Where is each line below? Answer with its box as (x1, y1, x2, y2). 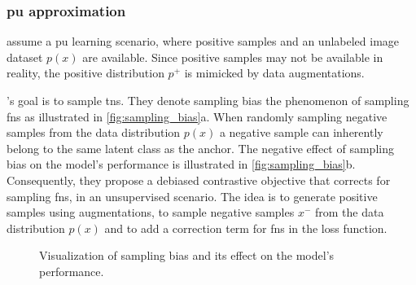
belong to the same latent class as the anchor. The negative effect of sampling (7, 139, 394, 156)
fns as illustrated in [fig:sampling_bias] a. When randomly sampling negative (7, 107, 388, 125)
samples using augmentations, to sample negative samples (7, 204, 295, 221)
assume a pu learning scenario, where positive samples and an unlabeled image (7, 33, 400, 50)
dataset (7, 48, 43, 65)
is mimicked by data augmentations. (184, 64, 365, 81)
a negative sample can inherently (219, 124, 383, 141)
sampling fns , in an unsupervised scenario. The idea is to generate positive (7, 187, 378, 204)
